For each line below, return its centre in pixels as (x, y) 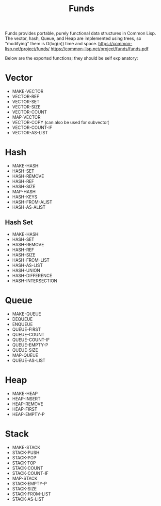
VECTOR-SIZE (26, 107)
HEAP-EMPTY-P (28, 414)
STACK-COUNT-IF (30, 473)
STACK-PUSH (26, 452)
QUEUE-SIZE (25, 350)
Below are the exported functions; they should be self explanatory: (72, 58)
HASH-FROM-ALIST (32, 202)
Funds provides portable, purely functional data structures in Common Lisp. (80, 33)
